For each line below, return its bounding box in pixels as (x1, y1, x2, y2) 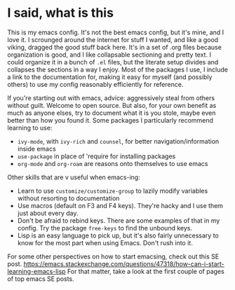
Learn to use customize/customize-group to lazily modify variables (17, 186, 208, 195)
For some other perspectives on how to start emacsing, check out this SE (7, 252, 220, 261)
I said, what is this (7, 5, 114, 21)
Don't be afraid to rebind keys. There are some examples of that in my (17, 216, 220, 225)
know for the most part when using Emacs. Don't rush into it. (17, 238, 193, 247)
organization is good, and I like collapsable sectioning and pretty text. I (7, 50, 212, 59)
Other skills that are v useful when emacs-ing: (7, 173, 140, 181)
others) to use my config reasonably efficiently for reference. (7, 80, 184, 88)
